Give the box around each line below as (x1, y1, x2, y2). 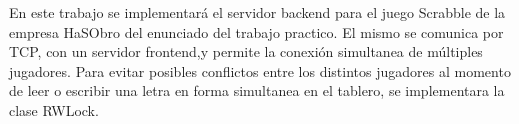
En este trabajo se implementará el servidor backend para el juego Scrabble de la (9, 2, 506, 22)
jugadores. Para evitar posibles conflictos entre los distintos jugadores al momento (9, 60, 511, 81)
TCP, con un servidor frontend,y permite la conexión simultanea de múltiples (9, 41, 483, 62)
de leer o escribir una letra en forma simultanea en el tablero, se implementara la (9, 80, 505, 101)
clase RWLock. (9, 99, 99, 120)
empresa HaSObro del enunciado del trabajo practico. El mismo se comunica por (9, 21, 504, 42)
